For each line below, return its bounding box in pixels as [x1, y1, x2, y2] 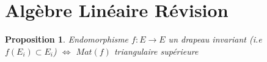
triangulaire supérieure [114, 44, 199, 57]
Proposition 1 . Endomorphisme [5, 33, 129, 46]
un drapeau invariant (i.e [168, 33, 262, 46]
